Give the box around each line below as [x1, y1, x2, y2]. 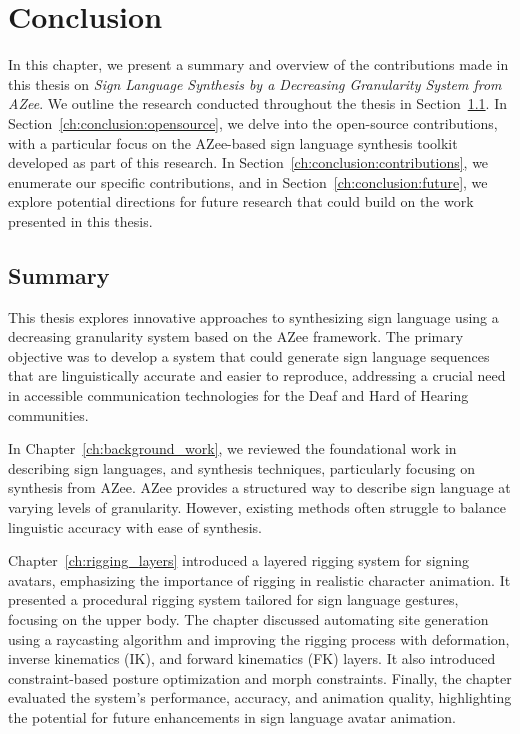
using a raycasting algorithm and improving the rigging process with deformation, [8, 628, 510, 649]
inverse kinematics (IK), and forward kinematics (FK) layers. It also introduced [8, 648, 496, 669]
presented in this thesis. [8, 210, 153, 231]
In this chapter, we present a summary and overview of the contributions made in [8, 54, 509, 75]
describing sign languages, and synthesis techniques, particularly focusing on [8, 457, 476, 478]
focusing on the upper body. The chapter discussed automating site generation [8, 608, 489, 629]
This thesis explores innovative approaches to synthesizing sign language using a [8, 306, 499, 327]
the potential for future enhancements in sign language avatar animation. [8, 706, 456, 727]
